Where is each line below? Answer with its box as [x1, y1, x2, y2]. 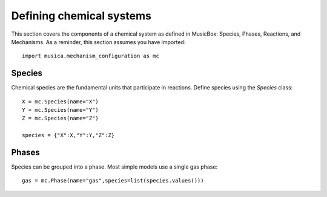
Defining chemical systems [11, 9, 151, 22]
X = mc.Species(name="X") [22, 98, 99, 105]
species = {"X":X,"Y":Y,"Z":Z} [22, 132, 115, 139]
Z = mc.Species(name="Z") [22, 115, 99, 122]
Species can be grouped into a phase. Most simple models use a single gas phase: [11, 163, 218, 170]
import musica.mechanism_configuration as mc [22, 53, 160, 60]
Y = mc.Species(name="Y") [22, 106, 99, 114]
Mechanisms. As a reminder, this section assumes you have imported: [11, 38, 186, 45]
